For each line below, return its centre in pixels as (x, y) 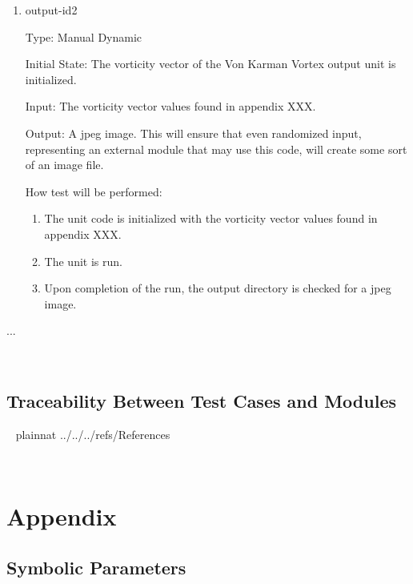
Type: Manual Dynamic (84, 36)
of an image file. (64, 165)
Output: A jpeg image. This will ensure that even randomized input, (193, 133)
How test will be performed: (94, 191)
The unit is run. (83, 261)
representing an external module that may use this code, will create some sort (216, 149)
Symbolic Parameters (96, 567)
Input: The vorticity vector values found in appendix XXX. (170, 106)
